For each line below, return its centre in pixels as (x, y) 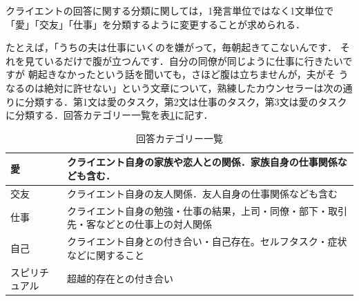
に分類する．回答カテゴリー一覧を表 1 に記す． (109, 115)
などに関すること (106, 254)
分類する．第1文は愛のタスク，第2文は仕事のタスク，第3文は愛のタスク (186, 101)
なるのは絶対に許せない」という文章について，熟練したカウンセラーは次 (169, 87)
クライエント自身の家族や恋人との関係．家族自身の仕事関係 (202, 162)
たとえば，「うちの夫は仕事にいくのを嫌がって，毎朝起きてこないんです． (172, 47)
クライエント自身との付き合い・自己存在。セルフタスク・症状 (207, 241)
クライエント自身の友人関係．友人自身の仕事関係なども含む (202, 193)
